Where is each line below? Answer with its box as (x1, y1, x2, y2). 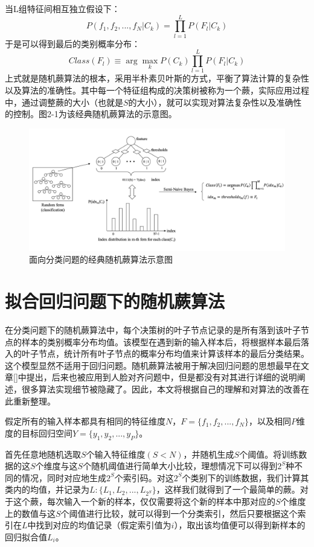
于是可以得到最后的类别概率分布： (5, 37, 140, 50)
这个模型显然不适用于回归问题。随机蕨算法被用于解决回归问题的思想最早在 (5, 359, 301, 371)
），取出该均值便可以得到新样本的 (174, 519, 306, 531)
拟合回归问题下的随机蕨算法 (5, 289, 225, 313)
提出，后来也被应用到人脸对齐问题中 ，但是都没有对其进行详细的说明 (26, 371, 297, 383)
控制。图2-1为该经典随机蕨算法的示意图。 (13, 107, 177, 120)
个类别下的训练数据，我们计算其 (182, 471, 309, 484)
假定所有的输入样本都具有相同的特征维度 (5, 415, 165, 427)
